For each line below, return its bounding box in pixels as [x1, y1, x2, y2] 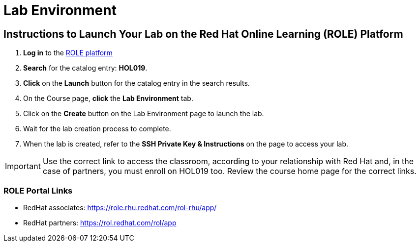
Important [5, 161, 41, 172]
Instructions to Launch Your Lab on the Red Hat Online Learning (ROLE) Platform [3, 27, 403, 40]
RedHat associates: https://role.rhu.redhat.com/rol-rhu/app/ [23, 203, 217, 212]
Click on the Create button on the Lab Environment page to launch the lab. [23, 109, 264, 118]
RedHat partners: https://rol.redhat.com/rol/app [23, 218, 177, 227]
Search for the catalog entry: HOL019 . [23, 64, 148, 73]
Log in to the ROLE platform [23, 49, 113, 57]
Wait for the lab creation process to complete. [23, 124, 171, 133]
